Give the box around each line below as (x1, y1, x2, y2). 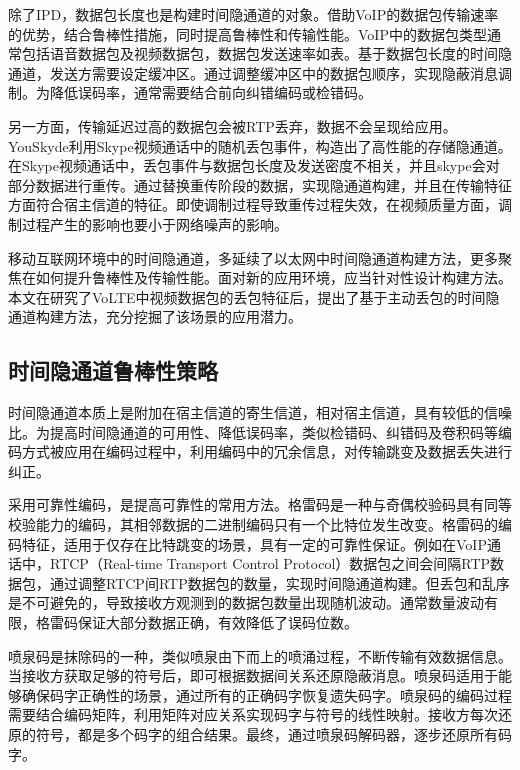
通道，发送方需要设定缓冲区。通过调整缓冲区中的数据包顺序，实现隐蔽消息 (8, 62, 498, 83)
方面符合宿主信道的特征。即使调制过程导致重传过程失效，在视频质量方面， (8, 194, 498, 215)
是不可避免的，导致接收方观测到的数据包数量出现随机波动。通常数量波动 (8, 592, 484, 613)
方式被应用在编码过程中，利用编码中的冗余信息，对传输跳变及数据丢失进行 (21, 441, 512, 462)
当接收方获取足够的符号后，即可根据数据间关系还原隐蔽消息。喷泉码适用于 (8, 665, 498, 686)
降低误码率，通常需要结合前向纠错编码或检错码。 (49, 82, 372, 103)
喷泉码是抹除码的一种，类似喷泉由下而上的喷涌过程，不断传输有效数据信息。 (8, 645, 512, 666)
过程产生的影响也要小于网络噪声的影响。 (21, 213, 288, 234)
